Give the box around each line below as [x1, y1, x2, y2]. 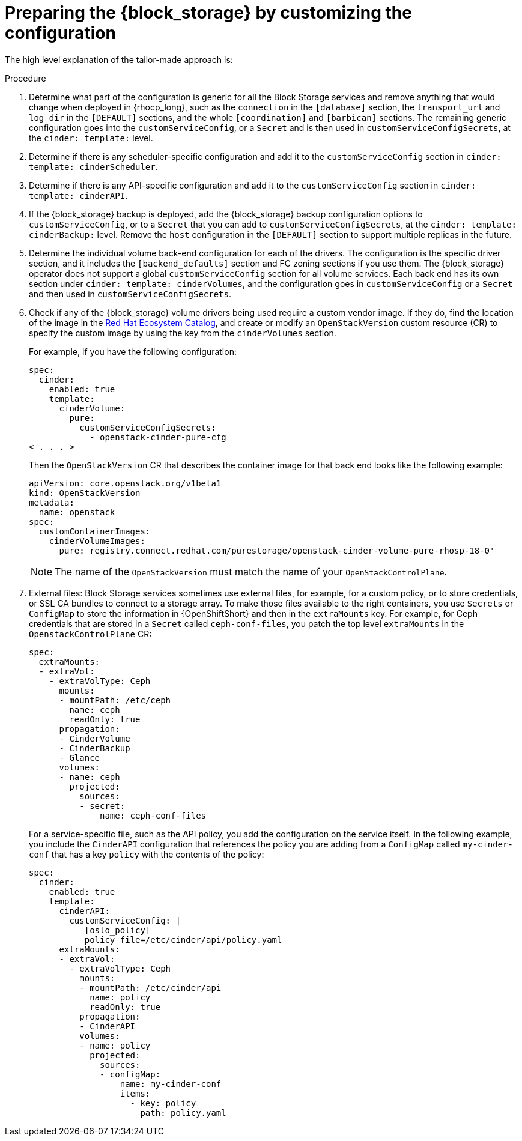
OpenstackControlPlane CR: [29, 628, 152, 639]
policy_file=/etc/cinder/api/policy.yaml [84, 934, 282, 945]
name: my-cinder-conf [120, 1079, 222, 1089]
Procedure [5, 73, 46, 83]
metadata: [29, 497, 74, 507]
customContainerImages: [38, 526, 151, 536]
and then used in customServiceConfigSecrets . [29, 288, 232, 299]
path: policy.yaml [140, 1107, 226, 1118]
